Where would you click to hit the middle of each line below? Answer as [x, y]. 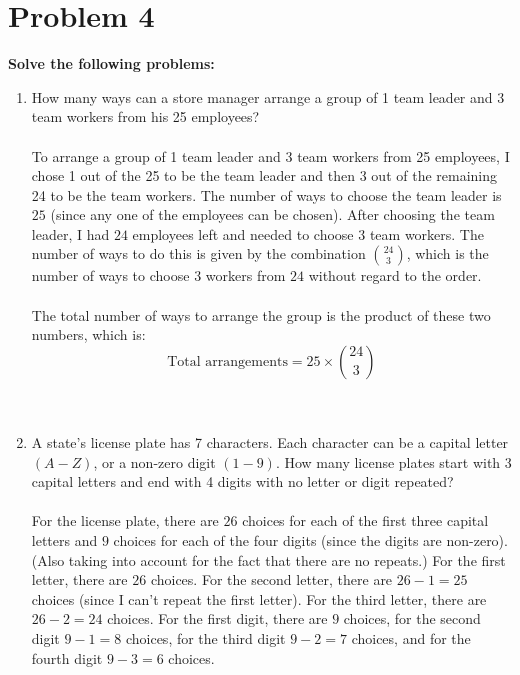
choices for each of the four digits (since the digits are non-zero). [310, 540]
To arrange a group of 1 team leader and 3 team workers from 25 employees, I [270, 155]
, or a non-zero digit [154, 461]
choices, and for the [411, 637]
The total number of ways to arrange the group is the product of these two [261, 314]
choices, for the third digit [205, 637]
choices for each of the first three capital [365, 520]
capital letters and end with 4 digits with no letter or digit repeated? [242, 481]
